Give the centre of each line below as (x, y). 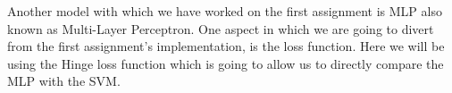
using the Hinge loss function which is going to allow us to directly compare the (226, 63)
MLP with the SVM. (64, 81)
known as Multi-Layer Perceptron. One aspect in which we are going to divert (221, 28)
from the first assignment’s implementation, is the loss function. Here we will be (226, 46)
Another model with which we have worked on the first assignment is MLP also (225, 11)
